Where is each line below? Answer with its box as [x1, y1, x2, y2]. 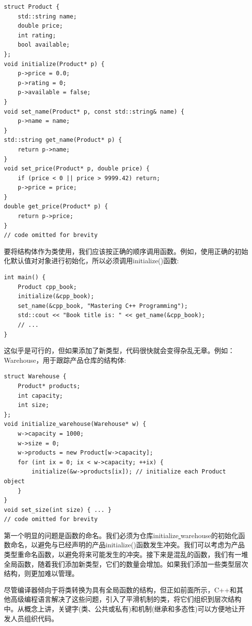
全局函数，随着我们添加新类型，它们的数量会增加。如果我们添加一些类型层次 [4, 558, 248, 569]
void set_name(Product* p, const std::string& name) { [4, 108, 185, 115]
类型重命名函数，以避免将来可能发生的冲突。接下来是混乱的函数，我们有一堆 [4, 549, 248, 559]
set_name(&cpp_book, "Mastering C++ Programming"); [17, 302, 188, 309]
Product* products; [17, 382, 80, 389]
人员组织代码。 [10, 613, 58, 623]
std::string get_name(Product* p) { [4, 136, 122, 144]
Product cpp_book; [17, 283, 77, 290]
